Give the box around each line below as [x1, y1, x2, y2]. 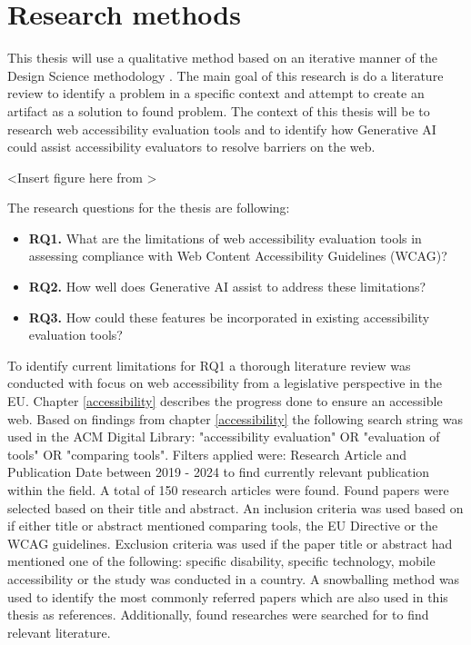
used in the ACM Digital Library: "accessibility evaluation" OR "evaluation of [7, 427, 440, 446]
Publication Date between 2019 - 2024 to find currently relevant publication [7, 462, 430, 481]
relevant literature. [7, 622, 111, 641]
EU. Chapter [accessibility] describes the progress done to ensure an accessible [7, 392, 443, 411]
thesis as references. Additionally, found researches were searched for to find [7, 605, 429, 624]
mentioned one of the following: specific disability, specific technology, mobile [7, 551, 436, 571]
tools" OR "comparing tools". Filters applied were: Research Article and [7, 444, 407, 463]
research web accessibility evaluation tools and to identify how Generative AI [7, 119, 436, 138]
